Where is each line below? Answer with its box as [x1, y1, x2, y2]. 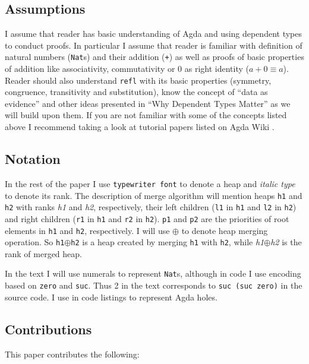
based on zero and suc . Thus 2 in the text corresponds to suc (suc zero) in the [5, 279, 302, 292]
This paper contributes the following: [5, 347, 140, 360]
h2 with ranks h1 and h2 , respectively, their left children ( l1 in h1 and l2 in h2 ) [5, 201, 297, 213]
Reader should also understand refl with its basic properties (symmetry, [5, 74, 272, 86]
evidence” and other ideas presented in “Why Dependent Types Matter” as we [5, 97, 291, 109]
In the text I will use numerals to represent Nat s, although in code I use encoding [5, 267, 301, 280]
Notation [5, 150, 61, 168]
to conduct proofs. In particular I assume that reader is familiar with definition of [5, 39, 302, 51]
